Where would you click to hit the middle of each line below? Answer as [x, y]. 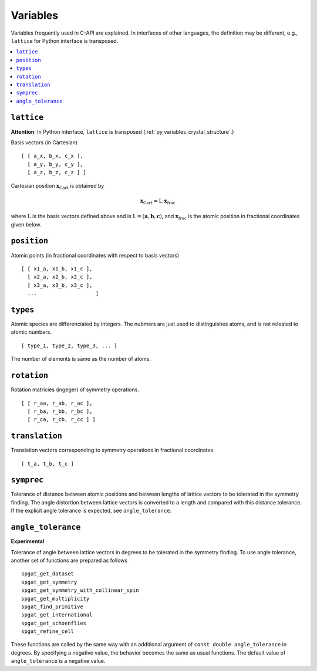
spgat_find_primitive [52, 606]
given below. [26, 224]
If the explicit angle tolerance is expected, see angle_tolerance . [91, 511]
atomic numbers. [31, 332]
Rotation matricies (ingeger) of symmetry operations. [75, 389]
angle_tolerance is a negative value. [58, 661]
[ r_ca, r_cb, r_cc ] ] [62, 420]
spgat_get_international [57, 615]
